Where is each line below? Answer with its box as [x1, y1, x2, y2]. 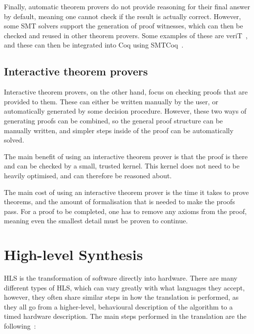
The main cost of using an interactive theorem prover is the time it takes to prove [4, 187, 249, 197]
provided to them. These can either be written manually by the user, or [4, 96, 218, 106]
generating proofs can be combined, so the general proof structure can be [4, 115, 223, 125]
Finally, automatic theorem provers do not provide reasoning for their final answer [4, 1, 250, 11]
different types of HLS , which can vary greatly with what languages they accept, [4, 282, 245, 292]
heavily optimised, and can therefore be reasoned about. [4, 170, 172, 180]
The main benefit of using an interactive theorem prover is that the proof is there [4, 151, 248, 161]
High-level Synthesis [4, 244, 143, 264]
